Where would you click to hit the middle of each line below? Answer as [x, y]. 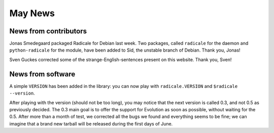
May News [32, 13]
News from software [42, 74]
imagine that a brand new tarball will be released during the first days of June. [91, 123]
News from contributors [48, 31]
